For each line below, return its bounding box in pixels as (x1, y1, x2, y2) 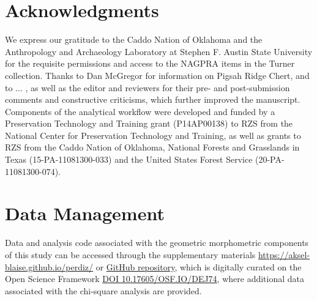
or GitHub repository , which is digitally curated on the (95, 260, 302, 273)
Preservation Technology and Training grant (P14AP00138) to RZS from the (5, 117, 293, 130)
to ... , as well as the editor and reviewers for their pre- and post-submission (5, 81, 290, 94)
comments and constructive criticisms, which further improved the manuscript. (5, 93, 300, 106)
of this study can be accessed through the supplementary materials (5, 248, 256, 261)
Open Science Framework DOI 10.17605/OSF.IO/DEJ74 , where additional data (5, 272, 305, 285)
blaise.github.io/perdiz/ (5, 260, 94, 273)
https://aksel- (258, 248, 310, 261)
